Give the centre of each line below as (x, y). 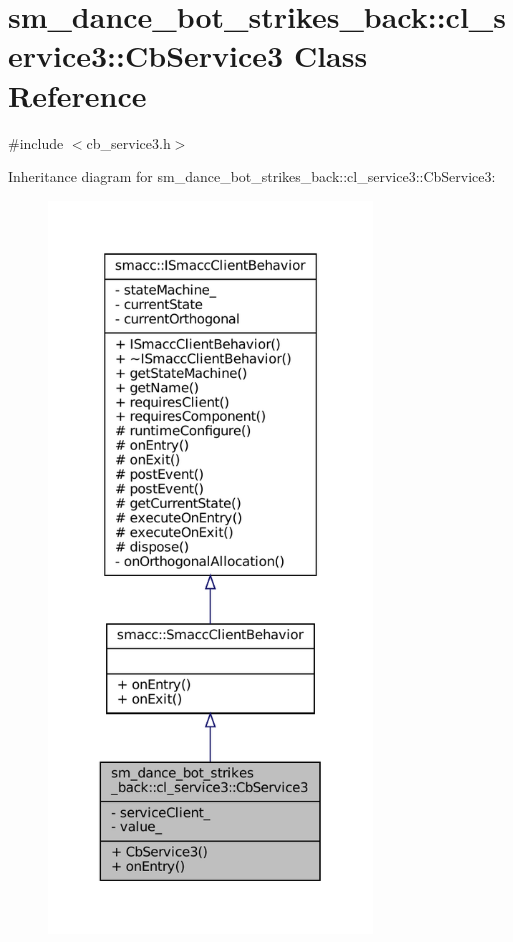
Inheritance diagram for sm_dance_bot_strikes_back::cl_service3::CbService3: (252, 176)
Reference (77, 94)
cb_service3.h (128, 142)
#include (36, 142)
